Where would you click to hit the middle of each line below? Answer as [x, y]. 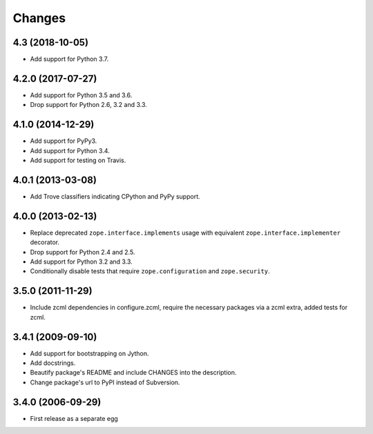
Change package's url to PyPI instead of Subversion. [105, 382]
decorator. [45, 242]
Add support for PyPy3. [64, 141]
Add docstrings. [53, 363]
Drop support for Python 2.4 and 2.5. [83, 252]
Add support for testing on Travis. [78, 160]
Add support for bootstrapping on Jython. [89, 353]
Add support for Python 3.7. [69, 59]
